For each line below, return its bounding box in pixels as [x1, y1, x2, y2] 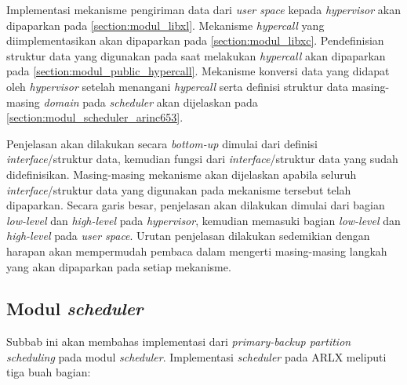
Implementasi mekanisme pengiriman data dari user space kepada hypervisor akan [6, 2, 401, 17]
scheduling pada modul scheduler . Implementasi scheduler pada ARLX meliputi [6, 348, 387, 365]
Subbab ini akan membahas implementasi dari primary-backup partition [6, 333, 351, 350]
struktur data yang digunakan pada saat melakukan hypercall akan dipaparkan [6, 47, 386, 64]
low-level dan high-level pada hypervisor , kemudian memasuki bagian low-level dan [6, 212, 401, 228]
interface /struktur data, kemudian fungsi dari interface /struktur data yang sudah [6, 151, 398, 167]
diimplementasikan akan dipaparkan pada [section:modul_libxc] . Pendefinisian [6, 32, 384, 49]
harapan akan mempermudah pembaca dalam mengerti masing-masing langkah [6, 242, 387, 259]
